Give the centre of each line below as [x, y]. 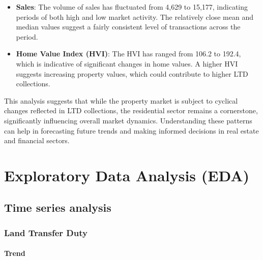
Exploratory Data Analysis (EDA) [127, 175]
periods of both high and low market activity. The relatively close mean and [135, 17]
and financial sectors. [37, 140]
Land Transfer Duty [46, 232]
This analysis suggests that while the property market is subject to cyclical [121, 100]
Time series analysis [58, 207]
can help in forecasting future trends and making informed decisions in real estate [131, 130]
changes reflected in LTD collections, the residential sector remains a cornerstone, [131, 110]
